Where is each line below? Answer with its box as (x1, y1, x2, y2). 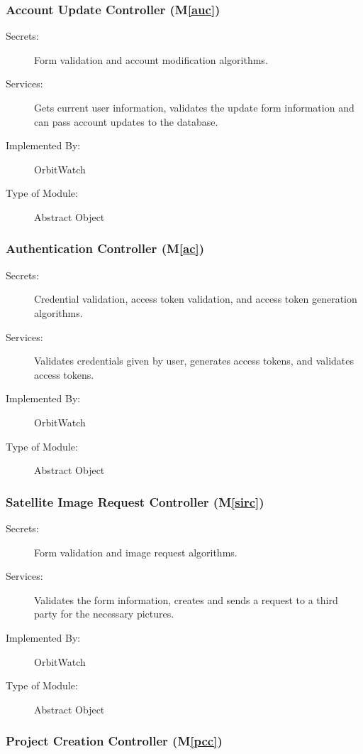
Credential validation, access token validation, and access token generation (34, 291, 357, 306)
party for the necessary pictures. (34, 606, 174, 621)
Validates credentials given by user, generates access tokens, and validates (34, 353, 354, 368)
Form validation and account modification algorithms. (34, 52, 268, 67)
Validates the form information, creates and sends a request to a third (34, 592, 338, 607)
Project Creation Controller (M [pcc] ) (6, 732, 223, 750)
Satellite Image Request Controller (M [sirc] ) (6, 492, 264, 510)
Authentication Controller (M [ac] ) (6, 239, 205, 257)
